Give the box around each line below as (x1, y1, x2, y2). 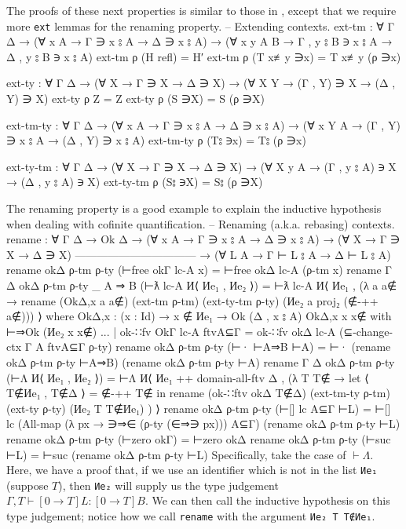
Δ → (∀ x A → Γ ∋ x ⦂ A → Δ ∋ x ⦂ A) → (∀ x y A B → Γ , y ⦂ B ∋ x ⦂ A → (6, 33, 393, 49)
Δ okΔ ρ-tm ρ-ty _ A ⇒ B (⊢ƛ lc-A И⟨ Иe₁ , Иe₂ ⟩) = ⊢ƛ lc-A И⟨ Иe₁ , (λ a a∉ (6, 276, 397, 293)
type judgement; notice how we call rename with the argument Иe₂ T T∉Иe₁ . (6, 508, 375, 524)
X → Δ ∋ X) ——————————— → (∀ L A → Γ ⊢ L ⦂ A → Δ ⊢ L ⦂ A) (6, 246, 391, 262)
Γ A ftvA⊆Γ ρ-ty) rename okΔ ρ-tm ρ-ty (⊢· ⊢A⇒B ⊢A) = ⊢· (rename (24, 338, 391, 355)
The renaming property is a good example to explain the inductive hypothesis (6, 200, 382, 216)
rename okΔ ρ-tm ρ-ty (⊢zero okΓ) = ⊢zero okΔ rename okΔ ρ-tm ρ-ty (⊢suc (6, 430, 391, 447)
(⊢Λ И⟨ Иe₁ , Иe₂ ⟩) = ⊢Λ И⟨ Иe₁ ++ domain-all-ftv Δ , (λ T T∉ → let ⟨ (6, 369, 369, 385)
